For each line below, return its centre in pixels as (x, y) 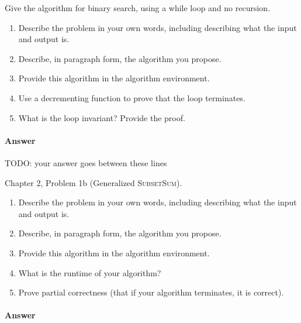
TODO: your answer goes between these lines (86, 162)
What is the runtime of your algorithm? (90, 272)
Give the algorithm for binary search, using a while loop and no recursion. (138, 8)
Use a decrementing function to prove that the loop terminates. (132, 97)
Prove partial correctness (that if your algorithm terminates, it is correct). (151, 292)
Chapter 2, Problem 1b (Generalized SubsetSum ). (94, 182)
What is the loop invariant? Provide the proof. (102, 117)
